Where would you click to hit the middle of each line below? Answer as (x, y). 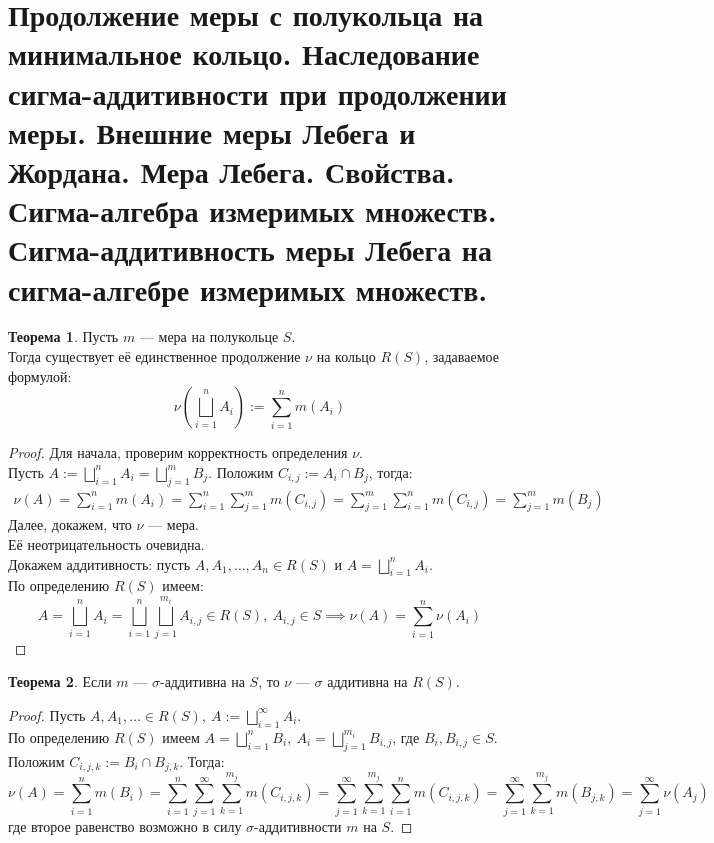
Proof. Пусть (47, 714)
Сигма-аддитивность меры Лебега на (250, 249)
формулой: (40, 375)
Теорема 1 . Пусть (63, 336)
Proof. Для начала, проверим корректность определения (178, 452)
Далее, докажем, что (70, 524)
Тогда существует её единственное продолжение (154, 356)
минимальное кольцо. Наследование (244, 53)
